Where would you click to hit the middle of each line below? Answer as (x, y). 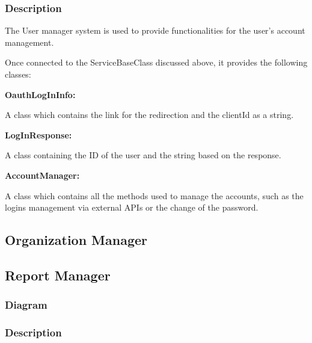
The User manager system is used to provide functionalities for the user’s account (155, 30)
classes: (18, 74)
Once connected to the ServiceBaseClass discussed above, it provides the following (156, 62)
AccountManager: (42, 175)
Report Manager (58, 275)
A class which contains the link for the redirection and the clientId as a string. (149, 115)
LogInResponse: (38, 134)
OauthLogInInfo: (40, 94)
